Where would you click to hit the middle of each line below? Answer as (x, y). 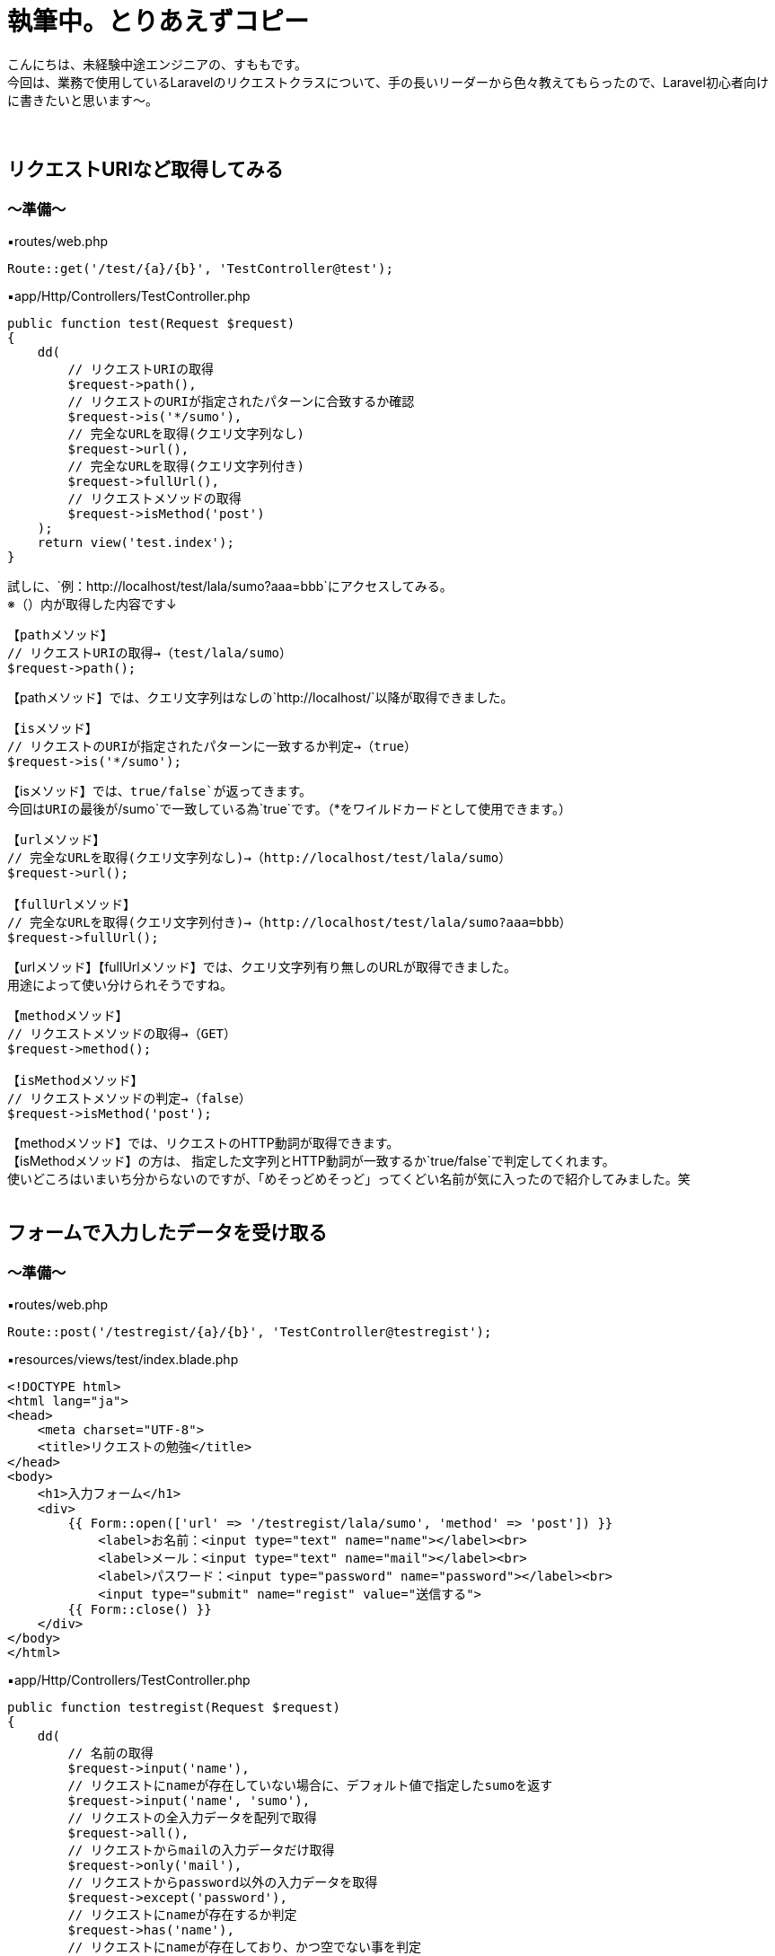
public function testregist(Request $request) (174, 1708)
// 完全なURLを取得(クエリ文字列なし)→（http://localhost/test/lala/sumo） (260, 857)
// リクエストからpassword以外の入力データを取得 (223, 1883)
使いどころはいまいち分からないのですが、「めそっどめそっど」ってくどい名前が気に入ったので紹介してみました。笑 (349, 1178)
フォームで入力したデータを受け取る (167, 1233)
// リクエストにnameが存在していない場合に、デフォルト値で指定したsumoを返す (310, 1786)
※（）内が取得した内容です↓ (92, 604)
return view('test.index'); (136, 542)
